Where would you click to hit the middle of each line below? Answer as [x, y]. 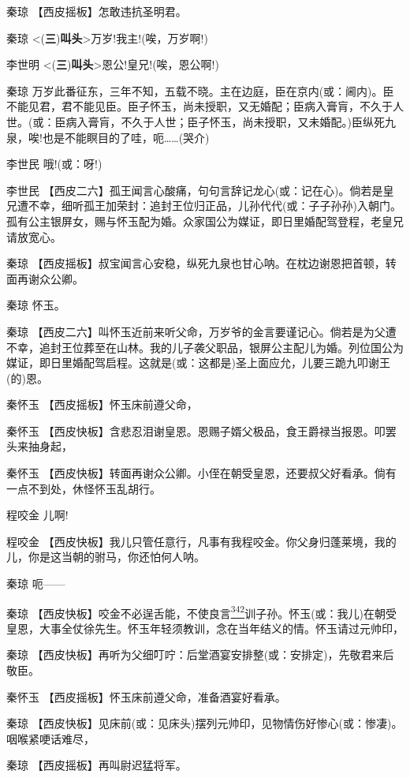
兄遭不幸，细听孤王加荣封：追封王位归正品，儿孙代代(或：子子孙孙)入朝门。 [204, 206]
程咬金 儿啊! [37, 515]
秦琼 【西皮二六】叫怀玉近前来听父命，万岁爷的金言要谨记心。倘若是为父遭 [201, 331]
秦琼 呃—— [36, 583]
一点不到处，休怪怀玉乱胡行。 [84, 488]
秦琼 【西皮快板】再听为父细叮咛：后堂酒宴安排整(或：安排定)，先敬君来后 [200, 655]
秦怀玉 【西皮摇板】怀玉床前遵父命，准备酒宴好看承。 [146, 696]
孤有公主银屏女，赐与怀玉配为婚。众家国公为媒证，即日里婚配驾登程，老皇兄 [205, 221]
